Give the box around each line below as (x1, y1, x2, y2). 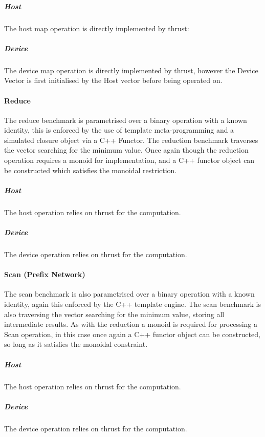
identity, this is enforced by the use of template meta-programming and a (4, 124, 234, 135)
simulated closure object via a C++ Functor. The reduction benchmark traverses (4, 134, 258, 145)
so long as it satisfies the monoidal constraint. (4, 339, 148, 349)
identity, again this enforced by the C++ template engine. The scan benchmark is (4, 298, 261, 309)
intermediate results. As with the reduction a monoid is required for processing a (4, 319, 258, 329)
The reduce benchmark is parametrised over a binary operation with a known (4, 114, 247, 125)
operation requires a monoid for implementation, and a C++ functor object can (4, 155, 255, 165)
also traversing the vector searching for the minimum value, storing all (4, 308, 225, 319)
